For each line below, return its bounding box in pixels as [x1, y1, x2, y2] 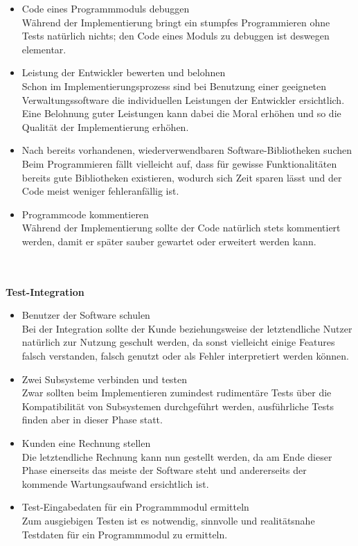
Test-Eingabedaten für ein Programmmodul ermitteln [21, 500, 249, 514]
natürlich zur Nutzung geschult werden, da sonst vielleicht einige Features [21, 335, 335, 349]
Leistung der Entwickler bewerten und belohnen [21, 65, 226, 80]
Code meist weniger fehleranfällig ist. [21, 184, 179, 198]
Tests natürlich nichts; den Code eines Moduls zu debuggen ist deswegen [21, 28, 330, 43]
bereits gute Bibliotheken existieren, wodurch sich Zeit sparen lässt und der [21, 170, 342, 184]
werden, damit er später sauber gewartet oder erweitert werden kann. [21, 234, 316, 248]
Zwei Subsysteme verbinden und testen [21, 371, 188, 386]
